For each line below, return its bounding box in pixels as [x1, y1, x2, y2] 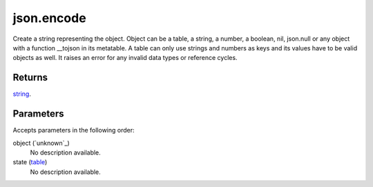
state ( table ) [12, 158, 48, 166]
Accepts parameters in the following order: [12, 126, 135, 135]
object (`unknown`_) [12, 139, 70, 147]
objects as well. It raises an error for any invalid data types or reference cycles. [12, 54, 238, 62]
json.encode [12, 10, 86, 26]
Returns [12, 72, 48, 83]
